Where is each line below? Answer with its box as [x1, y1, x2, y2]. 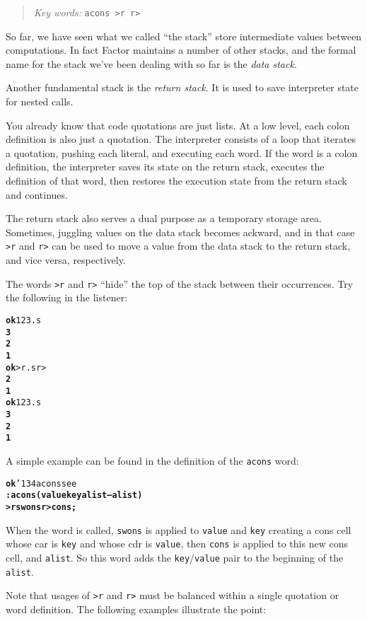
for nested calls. [6, 94, 74, 109]
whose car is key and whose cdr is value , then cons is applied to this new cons [6, 536, 348, 551]
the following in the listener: [6, 290, 128, 305]
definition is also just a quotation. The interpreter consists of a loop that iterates [6, 132, 356, 146]
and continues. [6, 187, 68, 202]
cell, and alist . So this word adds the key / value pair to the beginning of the [6, 550, 344, 565]
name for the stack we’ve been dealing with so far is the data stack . [6, 56, 297, 71]
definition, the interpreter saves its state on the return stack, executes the [6, 159, 325, 174]
